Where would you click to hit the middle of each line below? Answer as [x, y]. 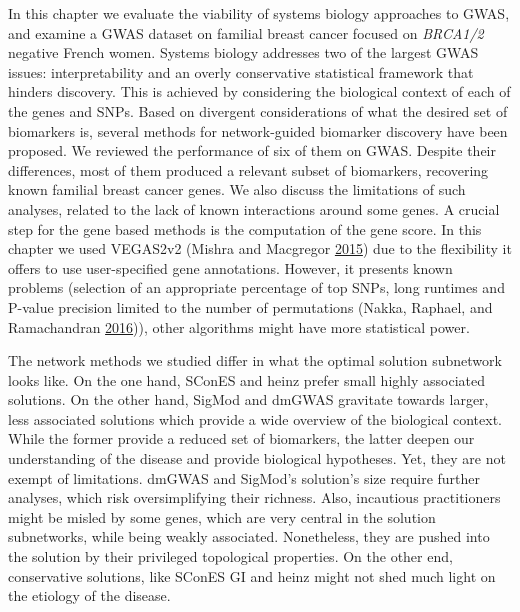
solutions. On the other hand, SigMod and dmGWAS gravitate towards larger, [248, 399]
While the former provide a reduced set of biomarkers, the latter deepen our [241, 438]
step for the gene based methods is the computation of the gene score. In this [245, 228]
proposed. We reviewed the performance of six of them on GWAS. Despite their [252, 150]
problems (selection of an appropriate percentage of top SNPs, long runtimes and [256, 287]
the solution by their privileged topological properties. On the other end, [230, 556]
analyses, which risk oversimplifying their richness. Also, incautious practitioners [254, 497]
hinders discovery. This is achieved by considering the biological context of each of [259, 91]
